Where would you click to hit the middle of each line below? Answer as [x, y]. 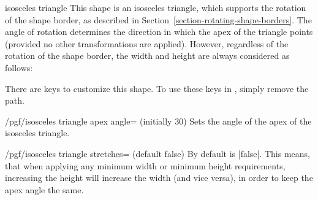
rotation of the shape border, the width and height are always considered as [147, 56]
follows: [19, 67]
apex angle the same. [44, 189]
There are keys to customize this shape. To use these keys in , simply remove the [157, 88]
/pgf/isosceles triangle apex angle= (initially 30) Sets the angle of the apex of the [158, 121]
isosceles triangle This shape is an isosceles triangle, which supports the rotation [156, 7]
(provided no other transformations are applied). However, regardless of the [147, 43]
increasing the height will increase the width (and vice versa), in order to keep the [159, 178]
